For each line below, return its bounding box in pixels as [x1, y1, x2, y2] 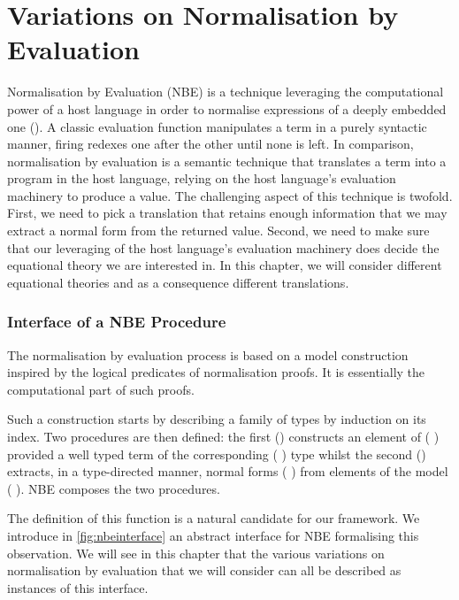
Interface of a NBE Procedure [7, 311, 226, 333]
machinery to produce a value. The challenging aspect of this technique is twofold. [7, 186, 453, 204]
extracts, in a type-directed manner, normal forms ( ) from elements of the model [7, 462, 448, 481]
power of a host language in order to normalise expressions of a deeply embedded [7, 99, 447, 118]
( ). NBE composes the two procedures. [7, 479, 220, 497]
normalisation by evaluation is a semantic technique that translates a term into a [7, 151, 447, 170]
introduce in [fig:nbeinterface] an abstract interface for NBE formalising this [7, 527, 419, 544]
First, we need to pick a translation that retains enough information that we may [7, 204, 448, 222]
